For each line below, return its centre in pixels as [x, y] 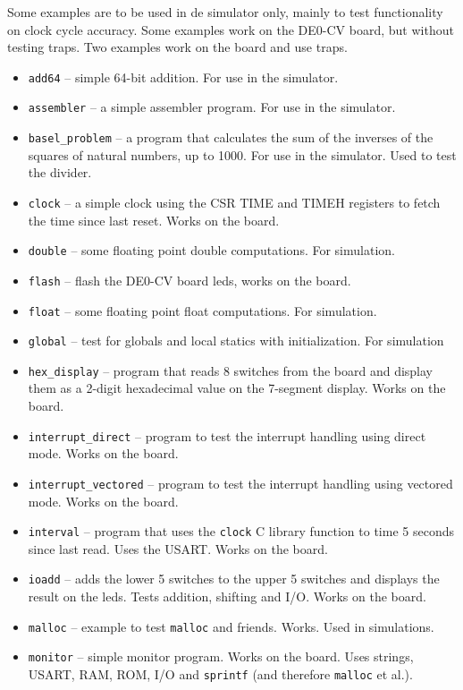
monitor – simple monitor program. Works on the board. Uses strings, [221, 656]
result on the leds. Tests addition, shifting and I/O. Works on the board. [227, 596]
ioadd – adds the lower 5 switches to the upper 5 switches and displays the [234, 579]
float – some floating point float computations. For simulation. [202, 310]
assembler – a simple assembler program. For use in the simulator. [212, 107]
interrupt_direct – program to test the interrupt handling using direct [227, 435]
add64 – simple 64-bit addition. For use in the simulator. [183, 77]
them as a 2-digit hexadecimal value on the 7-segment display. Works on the [237, 388]
